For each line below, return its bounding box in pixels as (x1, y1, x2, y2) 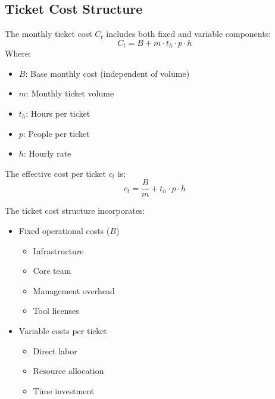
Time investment (33, 384, 95, 397)
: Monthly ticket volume (26, 87, 114, 99)
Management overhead (33, 284, 115, 297)
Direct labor (33, 344, 77, 357)
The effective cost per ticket (5, 167, 107, 179)
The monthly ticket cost (5, 27, 92, 40)
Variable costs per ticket (18, 325, 107, 337)
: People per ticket (23, 127, 90, 139)
